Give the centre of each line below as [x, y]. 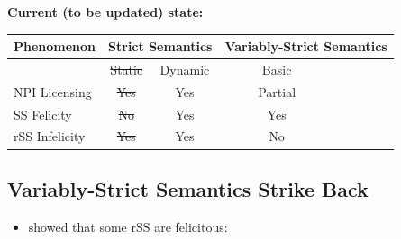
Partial [277, 91]
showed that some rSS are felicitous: [128, 226]
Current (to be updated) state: [105, 12]
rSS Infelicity [50, 136]
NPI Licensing [53, 91]
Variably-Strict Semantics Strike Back [188, 188]
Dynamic [185, 69]
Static [127, 69]
